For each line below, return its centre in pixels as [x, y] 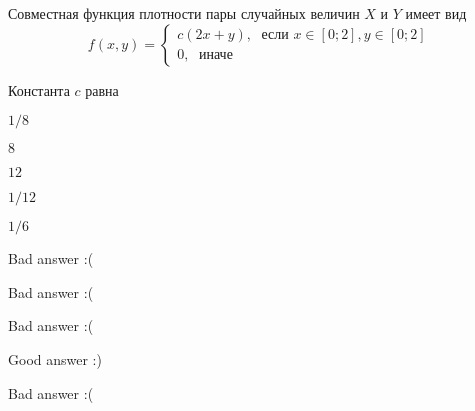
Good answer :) [55, 358]
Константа [39, 89]
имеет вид [436, 13]
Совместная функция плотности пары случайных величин [184, 13]
